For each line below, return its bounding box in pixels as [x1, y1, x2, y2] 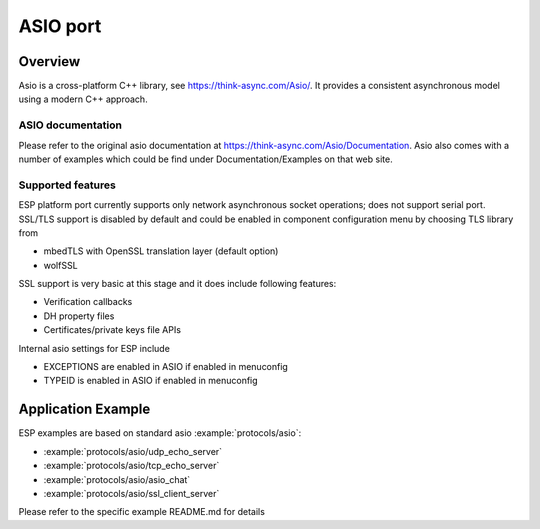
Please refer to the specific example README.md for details [18, 506, 265, 518]
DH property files [43, 310, 115, 322]
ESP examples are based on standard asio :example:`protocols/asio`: [18, 427, 302, 439]
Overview [18, 53, 81, 70]
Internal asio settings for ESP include [18, 342, 170, 354]
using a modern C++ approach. [18, 93, 149, 105]
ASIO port [18, 15, 102, 37]
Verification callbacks [43, 296, 133, 308]
